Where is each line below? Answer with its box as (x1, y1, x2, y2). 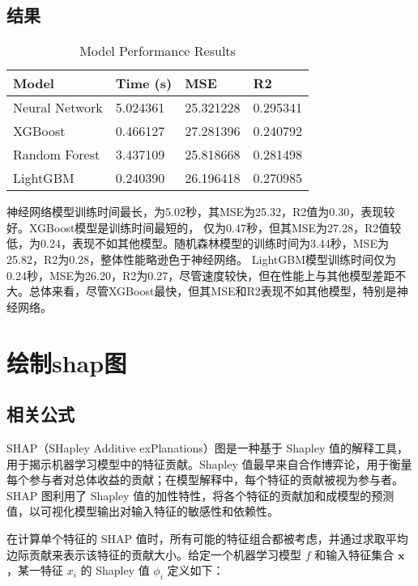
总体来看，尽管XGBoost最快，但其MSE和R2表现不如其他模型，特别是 (28, 282, 397, 299)
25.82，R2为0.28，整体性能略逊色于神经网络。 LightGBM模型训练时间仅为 (6, 250, 396, 267)
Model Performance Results (79, 41, 236, 61)
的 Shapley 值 (80, 562, 150, 579)
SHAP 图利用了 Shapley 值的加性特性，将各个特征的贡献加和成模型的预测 (6, 486, 395, 503)
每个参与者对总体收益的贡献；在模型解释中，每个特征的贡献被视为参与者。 (6, 471, 403, 488)
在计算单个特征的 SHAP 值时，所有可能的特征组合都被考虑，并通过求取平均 (6, 529, 408, 546)
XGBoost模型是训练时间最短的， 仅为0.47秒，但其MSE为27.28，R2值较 (28, 219, 402, 236)
